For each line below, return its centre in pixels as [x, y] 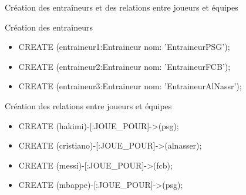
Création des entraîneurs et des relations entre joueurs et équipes [122, 7]
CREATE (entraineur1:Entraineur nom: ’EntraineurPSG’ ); [124, 47]
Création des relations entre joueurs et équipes [88, 105]
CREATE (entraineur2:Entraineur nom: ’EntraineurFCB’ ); [124, 66]
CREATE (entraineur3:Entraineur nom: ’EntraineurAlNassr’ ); [130, 86]
